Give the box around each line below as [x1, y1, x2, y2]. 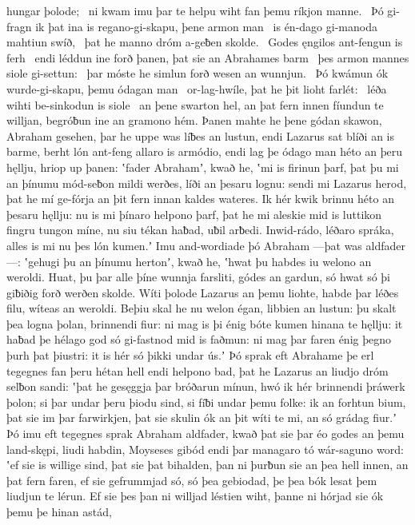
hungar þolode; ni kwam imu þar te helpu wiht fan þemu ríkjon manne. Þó [6, 2, 384, 18]
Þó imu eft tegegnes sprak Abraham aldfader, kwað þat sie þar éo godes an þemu [6, 425, 405, 442]
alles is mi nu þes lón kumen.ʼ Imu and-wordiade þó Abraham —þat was [6, 237, 362, 253]
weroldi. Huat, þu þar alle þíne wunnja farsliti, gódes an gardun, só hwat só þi [6, 268, 391, 285]
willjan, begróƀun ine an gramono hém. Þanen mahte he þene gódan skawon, [6, 112, 382, 129]
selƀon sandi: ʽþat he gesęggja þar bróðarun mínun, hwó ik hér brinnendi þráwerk [6, 378, 405, 395]
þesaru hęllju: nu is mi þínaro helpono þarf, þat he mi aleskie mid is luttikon [6, 205, 382, 222]
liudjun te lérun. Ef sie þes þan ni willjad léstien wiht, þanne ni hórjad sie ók [6, 487, 384, 504]
